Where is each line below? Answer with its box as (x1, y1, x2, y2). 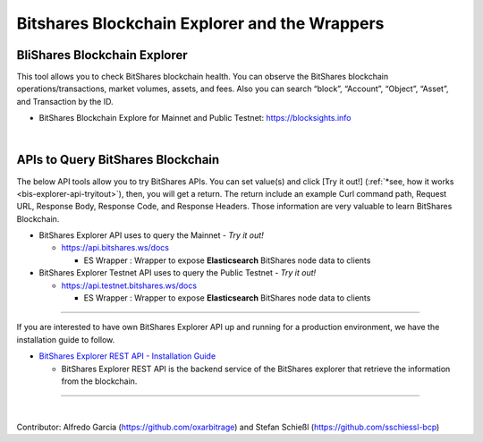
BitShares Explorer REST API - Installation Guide (38, 351, 216, 361)
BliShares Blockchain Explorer (16, 47, 188, 63)
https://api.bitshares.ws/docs (61, 242, 170, 253)
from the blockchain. (61, 376, 138, 387)
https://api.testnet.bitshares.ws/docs (61, 280, 197, 291)
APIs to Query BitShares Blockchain (16, 152, 220, 167)
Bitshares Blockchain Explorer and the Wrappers (16, 13, 385, 33)
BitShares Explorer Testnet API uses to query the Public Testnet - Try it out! (38, 268, 317, 278)
